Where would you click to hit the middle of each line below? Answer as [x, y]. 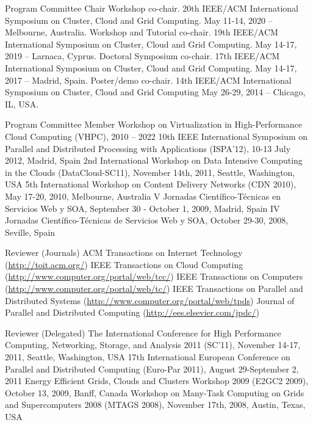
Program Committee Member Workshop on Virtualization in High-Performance [153, 124]
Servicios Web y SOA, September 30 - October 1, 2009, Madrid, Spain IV [142, 208]
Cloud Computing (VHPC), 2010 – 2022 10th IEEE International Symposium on [156, 136]
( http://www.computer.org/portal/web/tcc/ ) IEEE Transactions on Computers [154, 276]
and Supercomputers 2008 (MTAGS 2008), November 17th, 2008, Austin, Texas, [155, 405]
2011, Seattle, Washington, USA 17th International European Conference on [148, 357]
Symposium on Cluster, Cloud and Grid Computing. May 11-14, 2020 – [139, 20]
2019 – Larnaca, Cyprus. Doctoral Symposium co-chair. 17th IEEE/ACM [142, 56]
